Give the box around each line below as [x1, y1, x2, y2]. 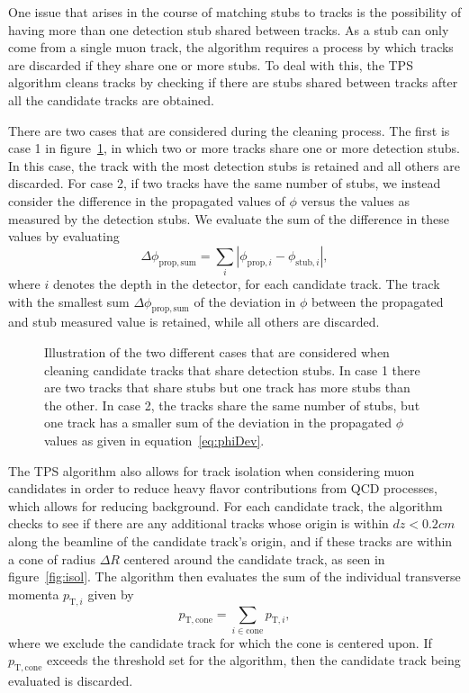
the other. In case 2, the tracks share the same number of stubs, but [44, 395, 420, 414]
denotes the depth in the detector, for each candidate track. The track [52, 274, 440, 293]
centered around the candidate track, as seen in [123, 549, 385, 568]
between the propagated [311, 292, 444, 310]
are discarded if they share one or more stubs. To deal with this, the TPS [8, 55, 413, 74]
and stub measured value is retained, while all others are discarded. [8, 312, 380, 331]
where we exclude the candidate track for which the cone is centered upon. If [8, 633, 432, 652]
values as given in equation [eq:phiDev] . [44, 431, 265, 449]
